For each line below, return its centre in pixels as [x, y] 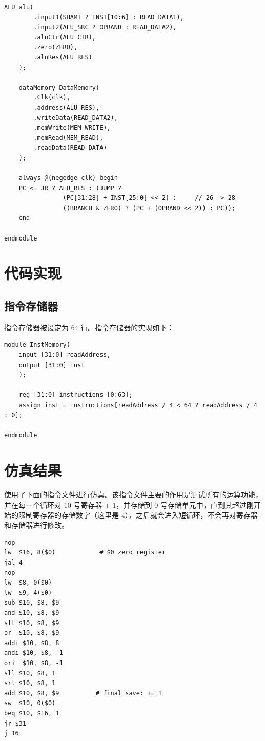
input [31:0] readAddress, [65, 355]
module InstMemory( [37, 345]
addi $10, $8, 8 [32, 643]
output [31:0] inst [52, 365]
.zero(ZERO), [56, 47]
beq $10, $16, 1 [32, 713]
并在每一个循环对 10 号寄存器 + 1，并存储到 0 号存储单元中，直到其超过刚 [129, 505]
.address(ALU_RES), [67, 107]
